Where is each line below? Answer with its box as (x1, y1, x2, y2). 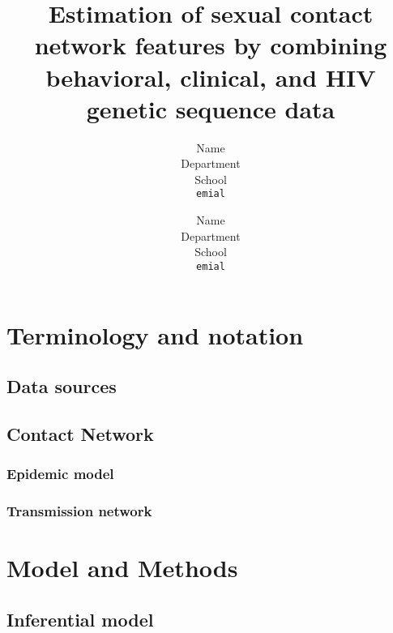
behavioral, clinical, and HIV (45, 60, 376, 93)
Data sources (6, 374, 117, 399)
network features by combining (34, 28, 387, 62)
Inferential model (6, 606, 154, 631)
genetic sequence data (86, 92, 335, 125)
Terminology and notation (6, 318, 304, 351)
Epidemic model (6, 464, 114, 484)
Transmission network (6, 501, 152, 521)
